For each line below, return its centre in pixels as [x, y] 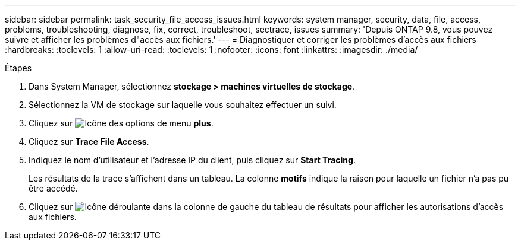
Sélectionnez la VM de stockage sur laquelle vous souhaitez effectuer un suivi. [183, 105]
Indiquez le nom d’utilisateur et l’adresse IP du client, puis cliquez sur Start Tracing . [192, 160]
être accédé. [53, 188]
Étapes [18, 68]
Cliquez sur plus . [121, 123]
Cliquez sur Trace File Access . [89, 141]
